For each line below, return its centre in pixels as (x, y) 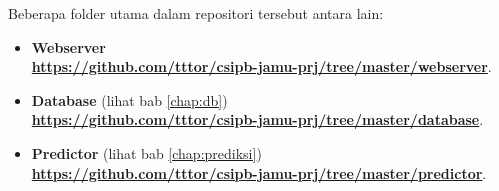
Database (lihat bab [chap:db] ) (129, 99)
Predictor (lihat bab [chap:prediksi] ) (146, 152)
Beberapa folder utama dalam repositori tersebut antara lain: (196, 13)
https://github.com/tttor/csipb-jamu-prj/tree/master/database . (257, 119)
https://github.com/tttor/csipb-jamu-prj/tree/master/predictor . (259, 172)
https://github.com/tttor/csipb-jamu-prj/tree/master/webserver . (261, 66)
